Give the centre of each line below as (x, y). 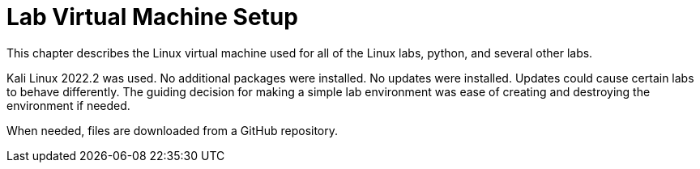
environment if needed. (68, 105)
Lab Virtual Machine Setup (152, 17)
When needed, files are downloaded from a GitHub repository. (173, 130)
